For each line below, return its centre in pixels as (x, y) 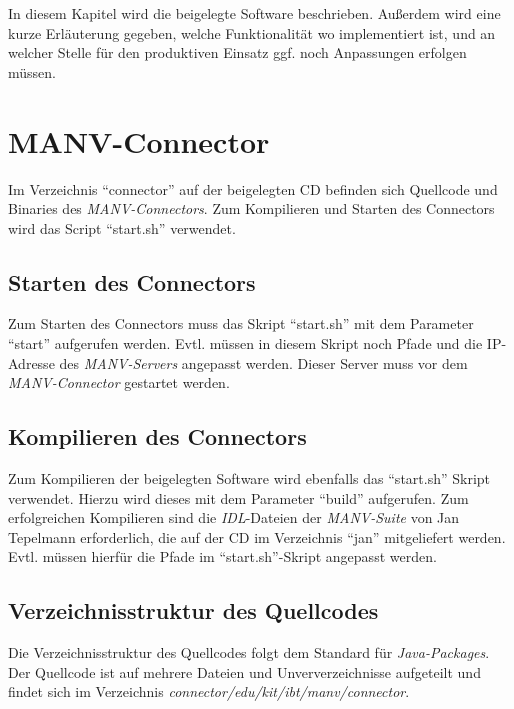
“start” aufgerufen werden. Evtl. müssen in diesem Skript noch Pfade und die (245, 343)
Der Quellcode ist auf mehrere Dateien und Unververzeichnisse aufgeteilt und (244, 671)
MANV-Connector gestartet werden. (119, 382)
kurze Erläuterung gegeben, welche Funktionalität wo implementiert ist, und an (252, 32)
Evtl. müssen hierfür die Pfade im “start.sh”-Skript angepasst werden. (222, 556)
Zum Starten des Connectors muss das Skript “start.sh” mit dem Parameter (241, 323)
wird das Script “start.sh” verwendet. (122, 227)
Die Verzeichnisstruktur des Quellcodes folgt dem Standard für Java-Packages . (249, 652)
